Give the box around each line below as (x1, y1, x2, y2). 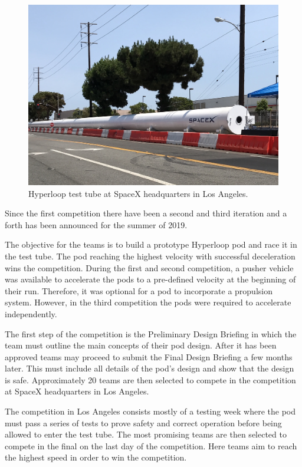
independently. (5, 307, 57, 320)
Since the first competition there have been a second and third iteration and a (5, 207, 287, 219)
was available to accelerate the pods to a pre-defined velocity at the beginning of (5, 273, 296, 285)
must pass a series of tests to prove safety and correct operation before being (5, 416, 282, 429)
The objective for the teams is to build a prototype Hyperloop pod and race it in (5, 238, 297, 251)
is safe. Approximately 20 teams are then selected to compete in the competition (5, 373, 296, 386)
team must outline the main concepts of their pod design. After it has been (5, 339, 277, 351)
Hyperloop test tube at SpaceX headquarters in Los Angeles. (28, 187, 248, 199)
